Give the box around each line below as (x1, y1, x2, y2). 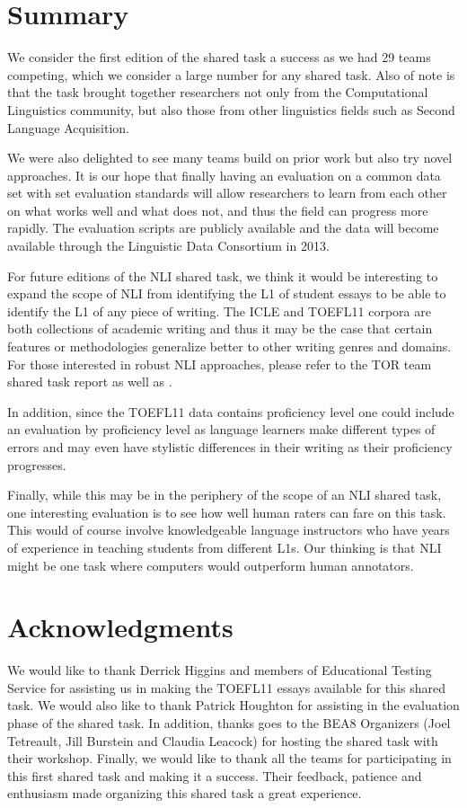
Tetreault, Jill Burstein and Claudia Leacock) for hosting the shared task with (7, 731, 438, 750)
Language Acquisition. (7, 118, 130, 137)
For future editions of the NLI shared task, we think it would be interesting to (7, 266, 438, 285)
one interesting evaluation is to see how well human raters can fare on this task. (7, 502, 446, 521)
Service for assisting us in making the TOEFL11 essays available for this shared (7, 678, 445, 697)
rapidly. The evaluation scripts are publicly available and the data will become (7, 218, 439, 237)
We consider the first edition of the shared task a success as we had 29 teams (7, 48, 431, 67)
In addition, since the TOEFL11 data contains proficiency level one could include (7, 402, 454, 421)
